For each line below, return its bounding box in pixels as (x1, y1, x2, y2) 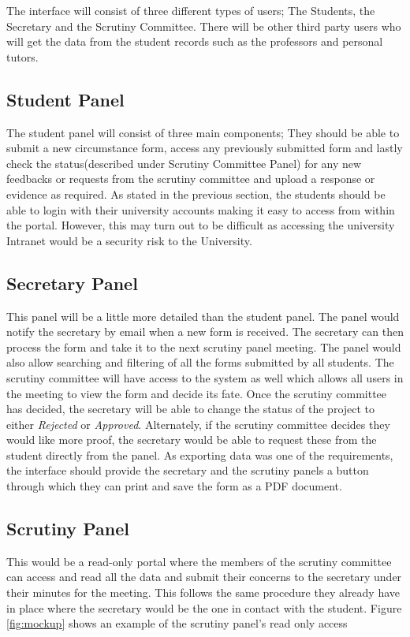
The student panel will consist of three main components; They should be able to (6, 124, 400, 140)
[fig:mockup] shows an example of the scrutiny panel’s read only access (6, 615, 348, 631)
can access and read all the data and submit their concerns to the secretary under (6, 568, 402, 585)
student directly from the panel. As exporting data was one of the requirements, (6, 446, 393, 463)
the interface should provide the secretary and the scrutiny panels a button (6, 462, 369, 479)
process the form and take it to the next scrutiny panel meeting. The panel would (6, 338, 401, 355)
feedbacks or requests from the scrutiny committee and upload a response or (6, 170, 375, 187)
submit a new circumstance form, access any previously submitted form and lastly (6, 140, 403, 156)
